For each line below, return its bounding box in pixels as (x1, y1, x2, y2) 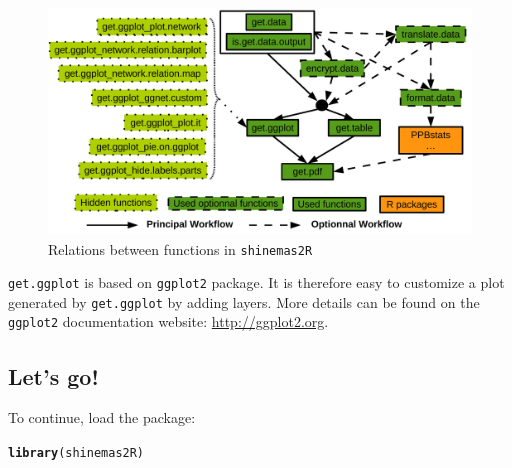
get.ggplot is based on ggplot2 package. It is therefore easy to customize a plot (8, 272, 505, 293)
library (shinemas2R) (8, 445, 145, 460)
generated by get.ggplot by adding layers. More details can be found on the (8, 291, 480, 312)
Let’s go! (8, 360, 99, 391)
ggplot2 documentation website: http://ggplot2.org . (8, 311, 329, 332)
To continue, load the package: (8, 407, 196, 428)
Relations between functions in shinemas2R (48, 238, 313, 259)
